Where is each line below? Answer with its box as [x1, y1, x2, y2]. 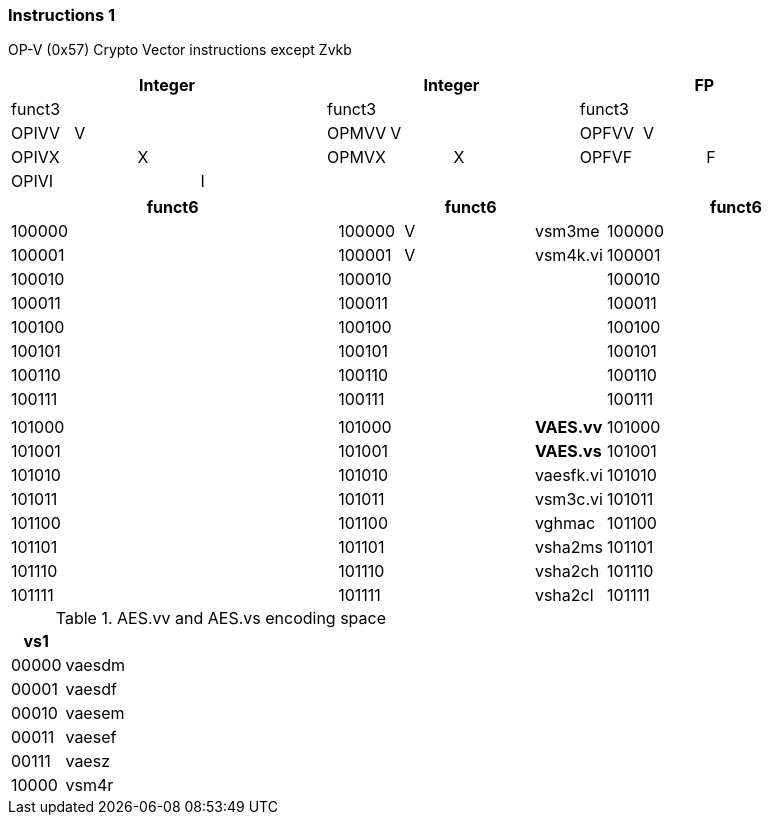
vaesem [65, 703, 125, 724]
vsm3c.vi [534, 489, 603, 510]
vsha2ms [534, 537, 604, 558]
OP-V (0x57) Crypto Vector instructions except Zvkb [8, 41, 352, 59]
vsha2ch [534, 561, 600, 582]
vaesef [65, 727, 117, 748]
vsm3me [534, 221, 600, 242]
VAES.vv [534, 417, 603, 438]
